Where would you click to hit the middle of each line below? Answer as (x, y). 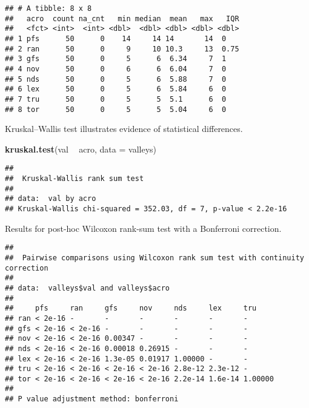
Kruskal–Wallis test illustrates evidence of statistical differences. (124, 129)
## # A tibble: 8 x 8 (48, 8)
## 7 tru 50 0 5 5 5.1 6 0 (116, 99)
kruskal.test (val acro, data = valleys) (81, 149)
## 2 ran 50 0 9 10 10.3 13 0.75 (122, 49)
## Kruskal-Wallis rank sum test (75, 179)
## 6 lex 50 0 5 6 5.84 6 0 (116, 89)
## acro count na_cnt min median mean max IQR (122, 18)
